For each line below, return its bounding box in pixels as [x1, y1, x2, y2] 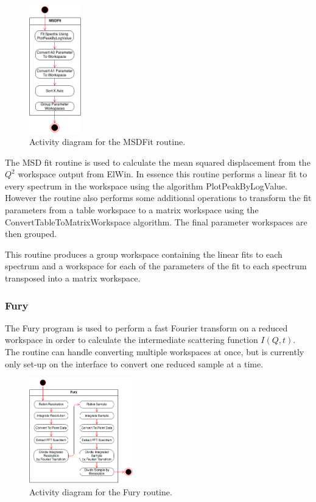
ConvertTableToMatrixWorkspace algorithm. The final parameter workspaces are [5, 215, 307, 228]
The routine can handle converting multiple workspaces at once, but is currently [5, 345, 304, 358]
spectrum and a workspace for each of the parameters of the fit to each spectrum [5, 260, 307, 272]
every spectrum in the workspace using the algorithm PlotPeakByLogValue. [5, 179, 287, 192]
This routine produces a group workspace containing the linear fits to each [5, 247, 283, 260]
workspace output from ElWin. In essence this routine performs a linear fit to [18, 168, 307, 180]
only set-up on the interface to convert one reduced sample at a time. [5, 357, 264, 370]
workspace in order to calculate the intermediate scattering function [5, 333, 258, 346]
